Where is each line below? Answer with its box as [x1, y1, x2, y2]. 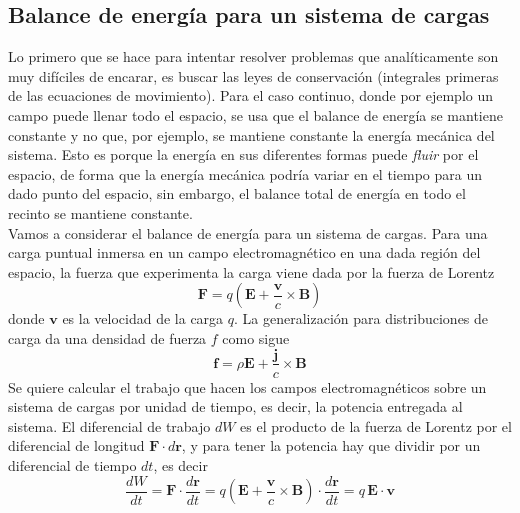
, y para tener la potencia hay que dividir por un [181, 435, 481, 456]
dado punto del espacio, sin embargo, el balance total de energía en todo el [8, 183, 466, 204]
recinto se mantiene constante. [8, 202, 193, 223]
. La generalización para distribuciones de [234, 308, 489, 329]
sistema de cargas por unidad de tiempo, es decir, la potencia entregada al [8, 396, 463, 417]
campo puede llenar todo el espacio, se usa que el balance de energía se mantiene [8, 104, 503, 125]
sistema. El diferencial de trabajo [8, 415, 211, 436]
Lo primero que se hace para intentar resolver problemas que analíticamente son [8, 46, 499, 67]
